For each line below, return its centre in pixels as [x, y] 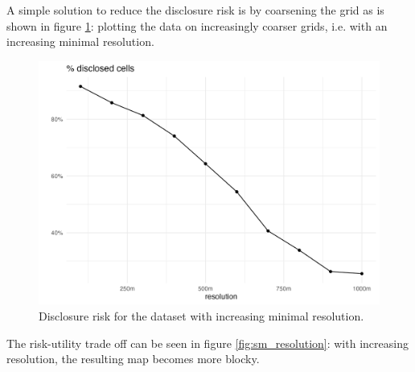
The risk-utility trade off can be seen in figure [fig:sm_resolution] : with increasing [207, 343]
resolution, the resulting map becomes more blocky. [133, 359]
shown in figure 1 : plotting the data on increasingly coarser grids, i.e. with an [197, 25]
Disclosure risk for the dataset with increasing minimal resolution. [201, 316]
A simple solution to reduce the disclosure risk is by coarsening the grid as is [195, 10]
